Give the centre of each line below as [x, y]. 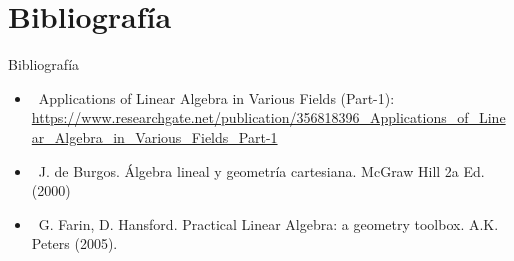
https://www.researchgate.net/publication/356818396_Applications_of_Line [268, 117]
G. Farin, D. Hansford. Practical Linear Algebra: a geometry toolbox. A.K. [268, 223]
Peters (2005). [74, 243]
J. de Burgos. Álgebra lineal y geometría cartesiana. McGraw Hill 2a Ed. [261, 170]
